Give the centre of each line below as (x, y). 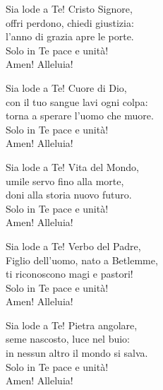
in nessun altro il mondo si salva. (77, 353)
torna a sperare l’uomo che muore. (80, 116)
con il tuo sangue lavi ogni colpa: (77, 101)
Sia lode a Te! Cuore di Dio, (66, 87)
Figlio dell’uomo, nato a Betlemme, (82, 260)
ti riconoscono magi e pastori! (70, 274)
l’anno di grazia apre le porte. (70, 36)
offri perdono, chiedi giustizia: (70, 22)
